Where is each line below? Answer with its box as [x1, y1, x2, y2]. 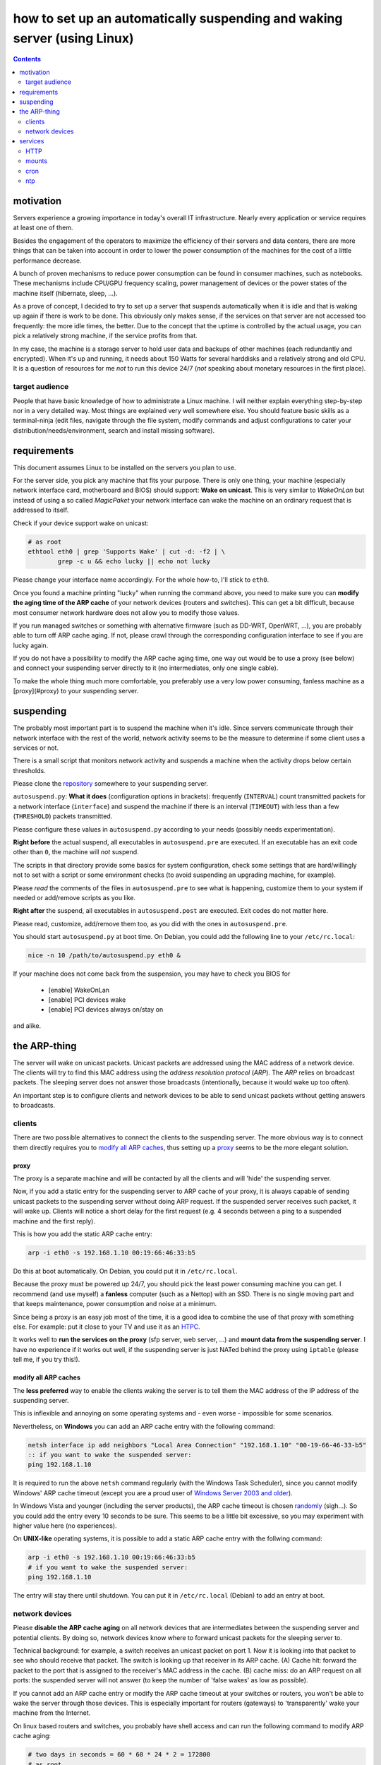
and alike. [13, 1021, 42, 1030]
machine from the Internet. [13, 1709, 91, 1717]
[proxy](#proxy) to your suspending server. [13, 687, 139, 695]
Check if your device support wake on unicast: [13, 519, 149, 527]
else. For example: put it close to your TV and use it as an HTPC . [13, 1322, 200, 1331]
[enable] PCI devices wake [48, 995, 126, 1004]
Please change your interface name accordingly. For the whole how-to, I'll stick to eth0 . [13, 575, 270, 584]
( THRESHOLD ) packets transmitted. [13, 812, 113, 820]
